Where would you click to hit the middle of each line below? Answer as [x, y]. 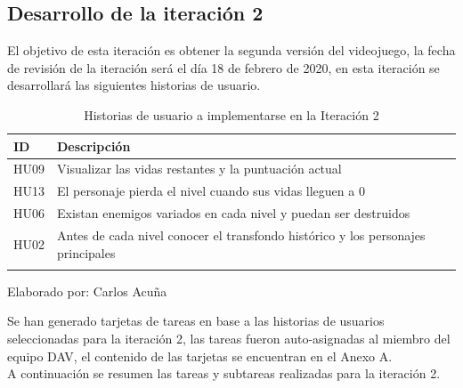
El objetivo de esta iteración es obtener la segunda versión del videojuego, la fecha [231, 50]
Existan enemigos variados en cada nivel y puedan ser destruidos [234, 213]
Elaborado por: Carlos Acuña [87, 291]
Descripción [94, 145]
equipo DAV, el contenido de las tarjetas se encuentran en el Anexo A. [200, 356]
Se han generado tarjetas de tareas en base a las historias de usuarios [196, 321]
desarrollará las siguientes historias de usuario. [134, 85]
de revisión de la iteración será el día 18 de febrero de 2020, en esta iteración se [223, 67]
